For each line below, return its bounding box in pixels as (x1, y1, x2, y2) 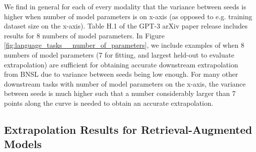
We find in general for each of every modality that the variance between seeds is (4, 1, 246, 11)
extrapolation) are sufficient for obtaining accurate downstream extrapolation (4, 59, 238, 69)
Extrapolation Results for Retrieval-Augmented (4, 122, 253, 137)
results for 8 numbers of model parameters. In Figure (4, 30, 165, 40)
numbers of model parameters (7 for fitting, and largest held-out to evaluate (4, 49, 234, 60)
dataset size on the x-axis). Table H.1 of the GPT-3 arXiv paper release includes (4, 21, 248, 31)
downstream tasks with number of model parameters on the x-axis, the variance (4, 78, 246, 89)
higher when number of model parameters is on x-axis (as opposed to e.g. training (4, 11, 253, 21)
